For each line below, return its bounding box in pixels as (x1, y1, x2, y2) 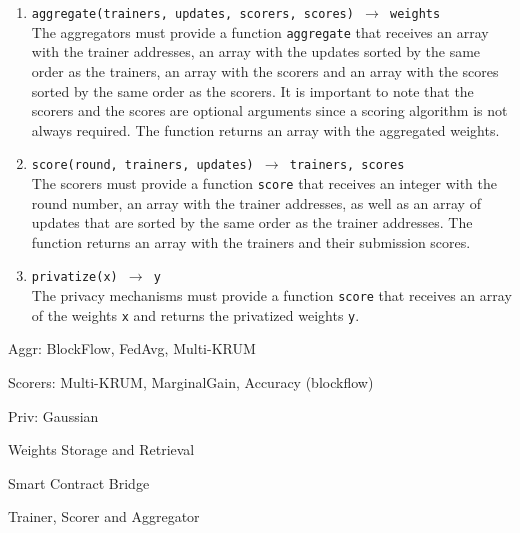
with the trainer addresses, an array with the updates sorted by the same (31, 41, 481, 62)
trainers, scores (289, 158, 405, 173)
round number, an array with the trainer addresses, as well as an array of (31, 192, 481, 213)
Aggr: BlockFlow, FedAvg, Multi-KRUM (8, 338, 256, 359)
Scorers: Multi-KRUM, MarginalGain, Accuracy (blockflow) (8, 371, 374, 392)
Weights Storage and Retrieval (8, 439, 195, 460)
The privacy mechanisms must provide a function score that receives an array (31, 285, 512, 306)
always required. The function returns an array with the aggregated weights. (31, 119, 500, 140)
